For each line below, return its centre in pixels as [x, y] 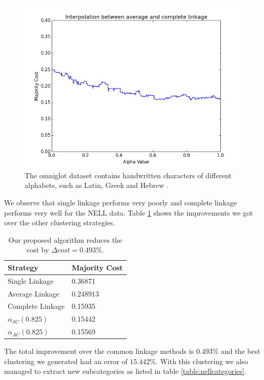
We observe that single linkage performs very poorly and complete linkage [120, 202]
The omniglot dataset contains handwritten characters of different [128, 175]
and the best [240, 351]
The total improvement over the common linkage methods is [99, 351]
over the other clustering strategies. [60, 223]
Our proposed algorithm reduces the [65, 239]
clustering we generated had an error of [66, 361]
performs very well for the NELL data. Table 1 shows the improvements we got [129, 212]
